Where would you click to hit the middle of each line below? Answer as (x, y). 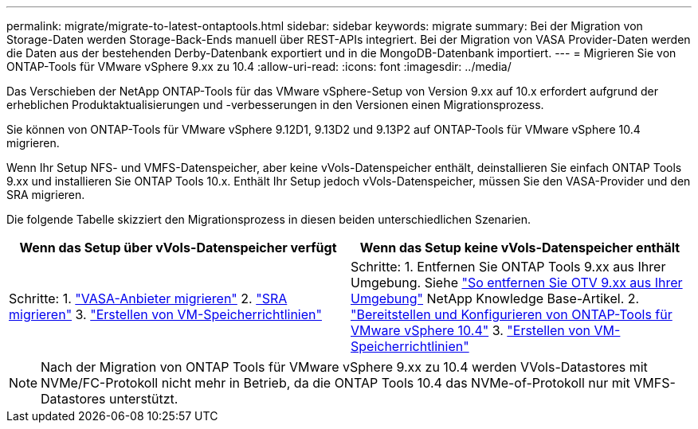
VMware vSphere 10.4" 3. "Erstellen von (471, 330)
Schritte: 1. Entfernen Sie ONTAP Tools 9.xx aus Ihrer (508, 267)
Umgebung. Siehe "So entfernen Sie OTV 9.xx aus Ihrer (517, 283)
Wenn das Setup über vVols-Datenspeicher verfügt (178, 248)
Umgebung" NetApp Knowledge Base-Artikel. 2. (495, 298)
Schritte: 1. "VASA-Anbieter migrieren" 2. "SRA (148, 298)
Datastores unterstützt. (110, 399)
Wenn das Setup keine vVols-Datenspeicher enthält (520, 248)
